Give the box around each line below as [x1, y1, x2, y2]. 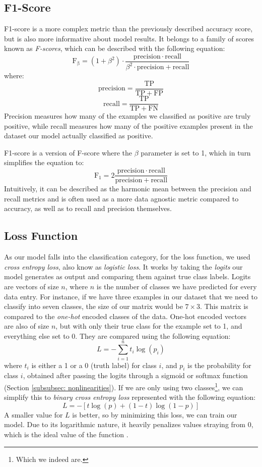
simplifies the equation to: [4, 157, 84, 168]
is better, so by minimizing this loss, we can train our [72, 409, 237, 420]
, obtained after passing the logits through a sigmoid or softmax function [23, 370, 248, 381]
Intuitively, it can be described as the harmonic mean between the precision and [4, 183, 251, 194]
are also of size [4, 321, 49, 331]
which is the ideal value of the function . [4, 429, 128, 440]
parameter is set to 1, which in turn [141, 147, 251, 158]
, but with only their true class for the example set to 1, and [55, 321, 242, 331]
